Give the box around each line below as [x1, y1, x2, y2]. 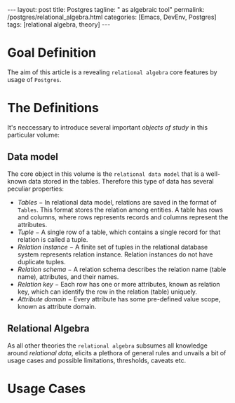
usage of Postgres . [7, 75, 62, 83]
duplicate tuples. [17, 257, 66, 266]
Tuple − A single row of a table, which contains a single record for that [17, 228, 221, 236]
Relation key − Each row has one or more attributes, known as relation [17, 280, 220, 288]
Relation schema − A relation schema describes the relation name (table [17, 265, 227, 273]
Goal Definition [7, 45, 97, 61]
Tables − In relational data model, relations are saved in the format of [17, 198, 217, 206]
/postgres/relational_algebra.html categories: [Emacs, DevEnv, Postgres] [7, 13, 217, 21]
